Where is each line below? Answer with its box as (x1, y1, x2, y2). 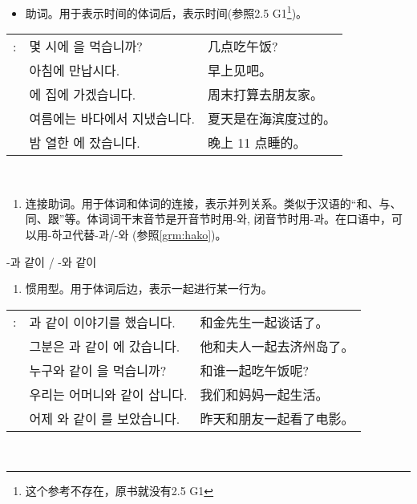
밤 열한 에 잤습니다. (29, 133, 140, 152)
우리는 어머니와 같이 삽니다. (29, 384, 188, 404)
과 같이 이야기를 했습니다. (29, 312, 176, 331)
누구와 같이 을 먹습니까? (29, 360, 167, 380)
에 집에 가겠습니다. (29, 85, 136, 104)
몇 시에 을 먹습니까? (29, 37, 143, 56)
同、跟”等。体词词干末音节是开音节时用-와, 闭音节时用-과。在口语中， (25, 210, 392, 227)
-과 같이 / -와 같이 (6, 253, 97, 270)
